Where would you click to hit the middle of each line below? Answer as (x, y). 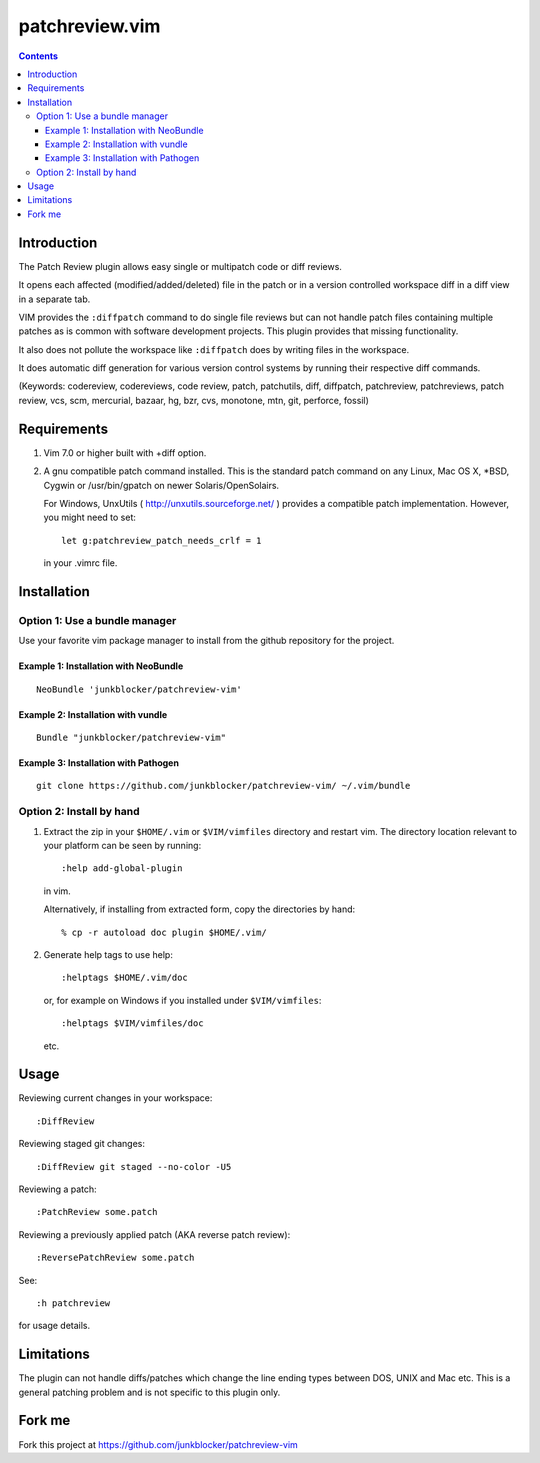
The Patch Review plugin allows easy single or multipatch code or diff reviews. (180, 266)
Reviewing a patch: (57, 1189)
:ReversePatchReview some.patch (115, 1258)
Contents (38, 56)
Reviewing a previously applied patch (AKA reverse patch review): (154, 1234)
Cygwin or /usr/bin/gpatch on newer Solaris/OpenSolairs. (161, 485)
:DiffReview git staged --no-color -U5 (134, 1166)
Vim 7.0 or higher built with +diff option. (125, 452)
